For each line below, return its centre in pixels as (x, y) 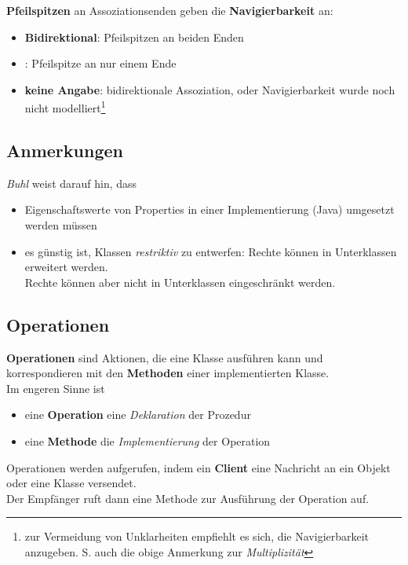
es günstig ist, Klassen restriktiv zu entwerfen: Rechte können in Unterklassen (211, 251)
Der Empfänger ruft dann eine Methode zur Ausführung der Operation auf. (188, 498)
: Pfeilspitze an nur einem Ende (100, 63)
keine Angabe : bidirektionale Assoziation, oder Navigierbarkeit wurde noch (210, 89)
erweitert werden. (66, 267)
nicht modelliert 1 (65, 107)
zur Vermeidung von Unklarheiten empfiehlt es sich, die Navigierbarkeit (197, 536)
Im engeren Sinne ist (56, 388)
